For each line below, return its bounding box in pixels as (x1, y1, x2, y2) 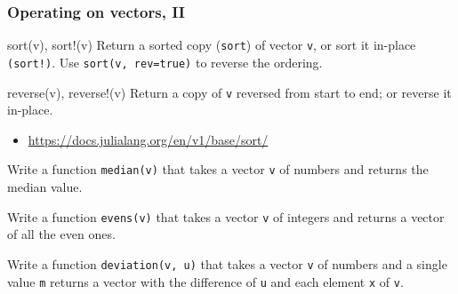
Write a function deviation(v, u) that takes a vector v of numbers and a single (7, 254, 447, 273)
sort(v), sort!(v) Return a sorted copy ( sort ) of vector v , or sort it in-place (7, 36, 416, 54)
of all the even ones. (7, 225, 116, 243)
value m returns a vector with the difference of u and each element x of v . (7, 272, 404, 290)
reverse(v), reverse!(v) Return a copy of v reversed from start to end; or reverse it (7, 83, 452, 101)
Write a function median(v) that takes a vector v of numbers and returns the (7, 160, 429, 179)
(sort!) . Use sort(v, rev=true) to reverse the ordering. (7, 52, 323, 71)
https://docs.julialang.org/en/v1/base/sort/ (28, 130, 269, 148)
